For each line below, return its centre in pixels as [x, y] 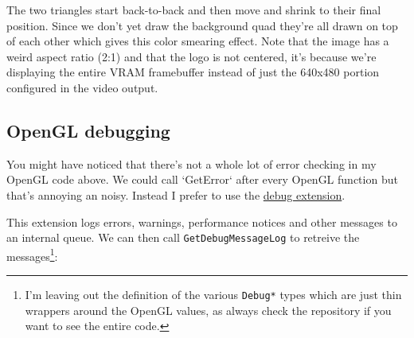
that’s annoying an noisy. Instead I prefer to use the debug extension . [176, 194]
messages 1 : [32, 254]
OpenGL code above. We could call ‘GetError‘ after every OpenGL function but [202, 179]
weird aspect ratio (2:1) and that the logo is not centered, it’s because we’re [191, 56]
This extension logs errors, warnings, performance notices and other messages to [202, 221]
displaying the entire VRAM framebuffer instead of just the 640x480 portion [193, 72]
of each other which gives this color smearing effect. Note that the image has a [198, 41]
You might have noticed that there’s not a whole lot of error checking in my [191, 163]
